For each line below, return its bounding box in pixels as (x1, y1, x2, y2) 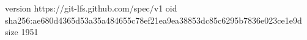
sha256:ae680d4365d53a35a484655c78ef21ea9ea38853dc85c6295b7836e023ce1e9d (5, 13, 302, 26)
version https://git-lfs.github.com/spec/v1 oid (5, 2, 177, 14)
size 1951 (5, 25, 39, 38)
